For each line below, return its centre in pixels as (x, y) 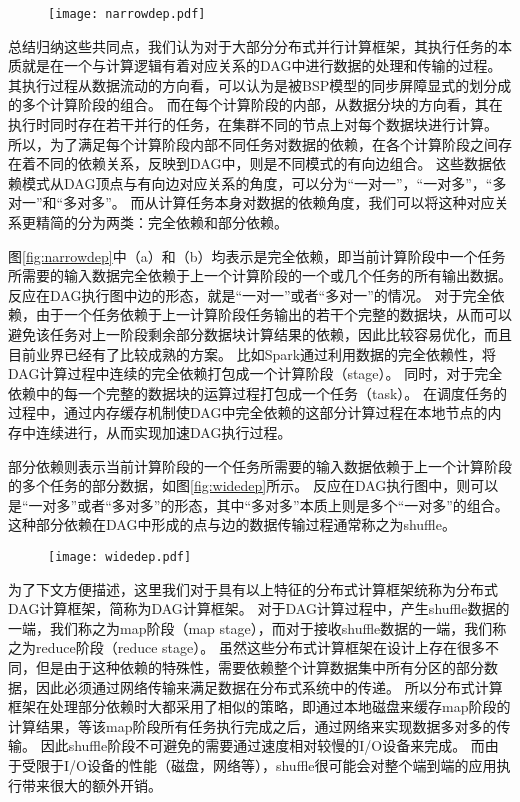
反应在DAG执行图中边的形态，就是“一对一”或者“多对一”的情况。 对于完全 (249, 294)
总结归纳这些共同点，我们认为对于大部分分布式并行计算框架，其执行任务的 (253, 45)
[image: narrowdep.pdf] (127, 14)
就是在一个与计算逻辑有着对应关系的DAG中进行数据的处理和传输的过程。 (261, 65)
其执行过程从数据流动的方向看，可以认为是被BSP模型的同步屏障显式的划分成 (260, 84)
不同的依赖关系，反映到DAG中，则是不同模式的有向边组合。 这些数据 (264, 163)
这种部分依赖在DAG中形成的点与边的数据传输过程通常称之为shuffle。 (232, 524)
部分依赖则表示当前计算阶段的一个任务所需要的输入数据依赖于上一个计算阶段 (260, 465)
